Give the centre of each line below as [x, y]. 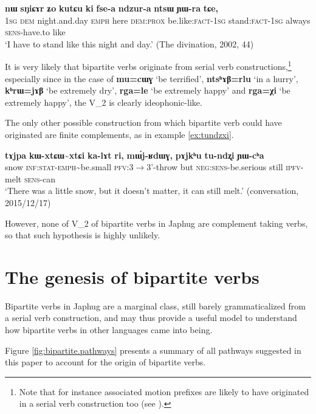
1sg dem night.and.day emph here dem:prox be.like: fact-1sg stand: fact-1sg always [158, 20]
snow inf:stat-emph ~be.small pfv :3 [69, 167]
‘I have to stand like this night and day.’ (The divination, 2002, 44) [129, 43]
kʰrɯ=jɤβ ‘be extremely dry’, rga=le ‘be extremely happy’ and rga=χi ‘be [148, 90]
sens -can [39, 178]
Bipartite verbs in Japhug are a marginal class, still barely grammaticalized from [155, 305]
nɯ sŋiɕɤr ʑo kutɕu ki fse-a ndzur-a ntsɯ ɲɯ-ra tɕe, [112, 8]
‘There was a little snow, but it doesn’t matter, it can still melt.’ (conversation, [152, 191]
